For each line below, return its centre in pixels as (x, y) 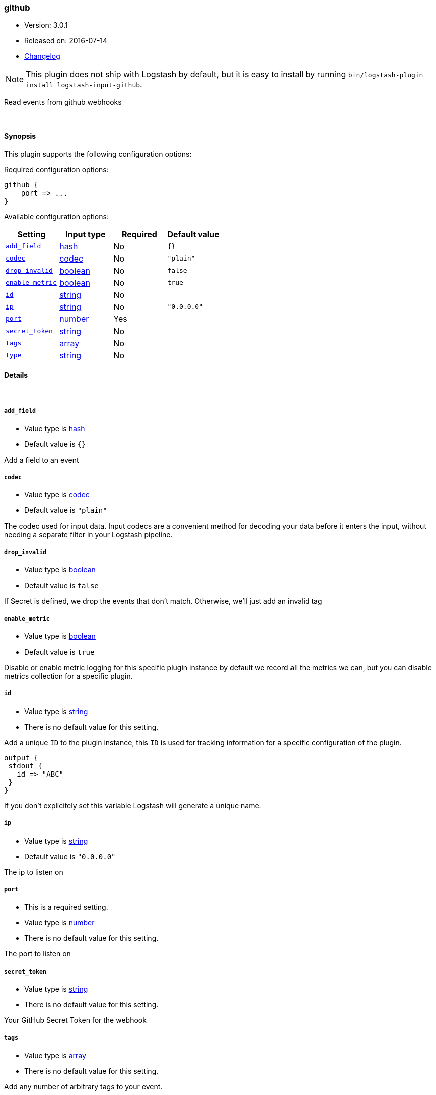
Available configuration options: (56, 216)
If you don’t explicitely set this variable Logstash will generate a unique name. (133, 805)
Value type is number (59, 923)
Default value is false (61, 586)
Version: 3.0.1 (46, 25)
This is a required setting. (66, 907)
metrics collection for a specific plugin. (68, 676)
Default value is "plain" (66, 510)
